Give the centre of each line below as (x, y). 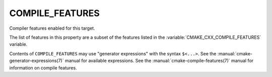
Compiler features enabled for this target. (52, 28)
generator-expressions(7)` (37, 61)
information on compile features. (43, 67)
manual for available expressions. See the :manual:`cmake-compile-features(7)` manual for (159, 61)
